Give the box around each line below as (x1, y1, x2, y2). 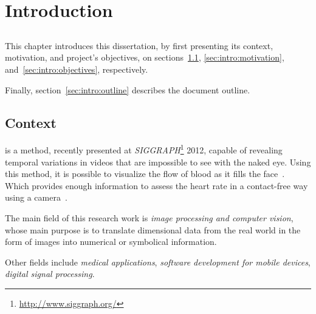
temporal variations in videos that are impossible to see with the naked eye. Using (5, 155, 311, 168)
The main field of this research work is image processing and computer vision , (5, 211, 294, 224)
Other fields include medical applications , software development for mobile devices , (5, 255, 311, 268)
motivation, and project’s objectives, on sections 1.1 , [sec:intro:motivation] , (5, 51, 284, 64)
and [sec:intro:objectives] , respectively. (5, 62, 148, 75)
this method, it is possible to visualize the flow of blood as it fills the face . (5, 167, 285, 180)
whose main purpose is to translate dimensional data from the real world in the (5, 223, 301, 236)
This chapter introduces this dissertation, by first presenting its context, (5, 39, 273, 52)
